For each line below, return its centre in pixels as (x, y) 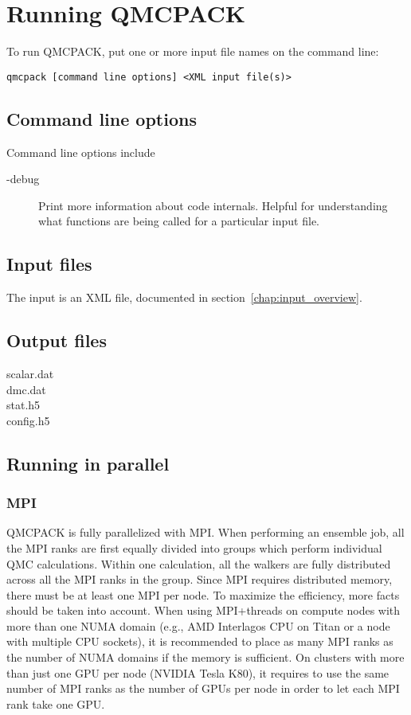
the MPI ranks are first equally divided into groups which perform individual (194, 547)
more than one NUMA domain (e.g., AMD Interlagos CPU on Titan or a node (198, 625)
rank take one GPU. (56, 703)
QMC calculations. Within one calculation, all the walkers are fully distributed (199, 563)
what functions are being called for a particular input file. (179, 221)
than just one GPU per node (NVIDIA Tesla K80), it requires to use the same (198, 672)
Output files (57, 340)
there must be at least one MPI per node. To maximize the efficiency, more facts (203, 594)
